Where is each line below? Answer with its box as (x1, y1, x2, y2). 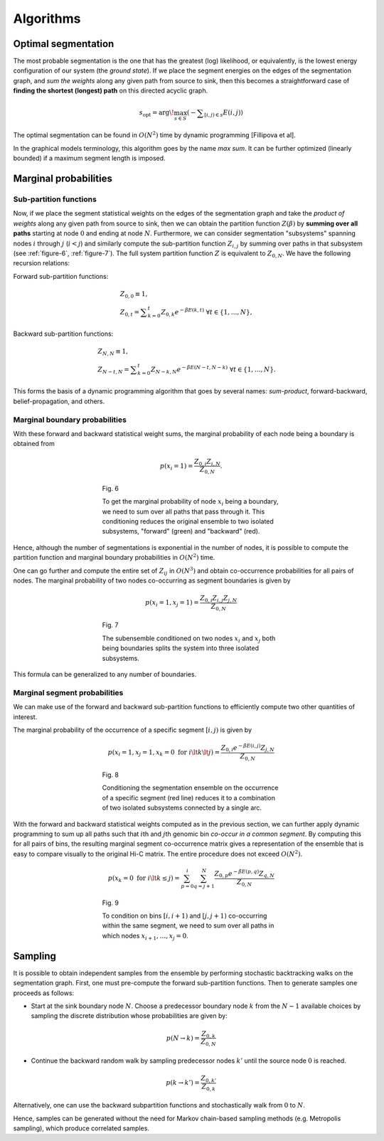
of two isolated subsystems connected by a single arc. (102, 804, 262, 812)
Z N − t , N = (97, 365, 129, 375)
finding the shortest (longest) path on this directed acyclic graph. (13, 86, 208, 95)
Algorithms (13, 11, 81, 26)
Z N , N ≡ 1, (97, 347, 128, 357)
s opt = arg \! (139, 109, 174, 119)
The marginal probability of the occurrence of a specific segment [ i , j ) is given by (13, 726, 252, 734)
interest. (13, 712, 38, 721)
